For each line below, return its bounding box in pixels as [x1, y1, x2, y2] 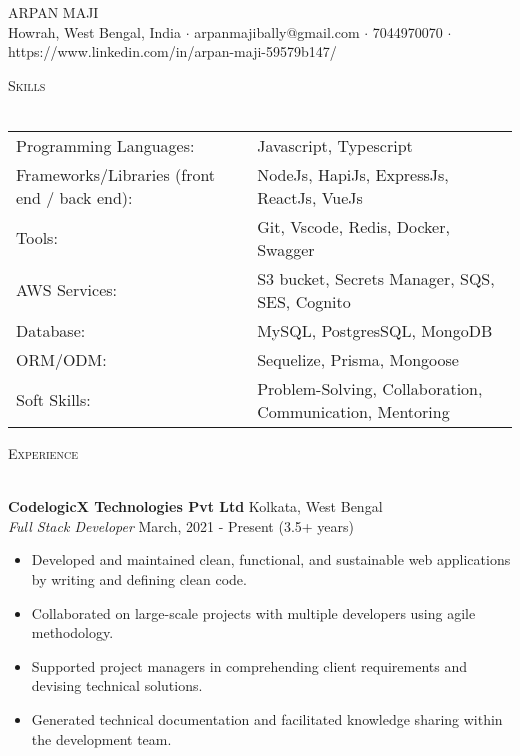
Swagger [257, 237, 315, 261]
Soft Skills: [16, 388, 91, 412]
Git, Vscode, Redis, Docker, [257, 214, 450, 238]
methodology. [31, 622, 114, 643]
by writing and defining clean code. [31, 568, 247, 589]
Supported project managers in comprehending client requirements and [31, 655, 467, 676]
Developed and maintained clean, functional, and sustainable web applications [31, 549, 511, 570]
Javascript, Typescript [257, 133, 413, 157]
